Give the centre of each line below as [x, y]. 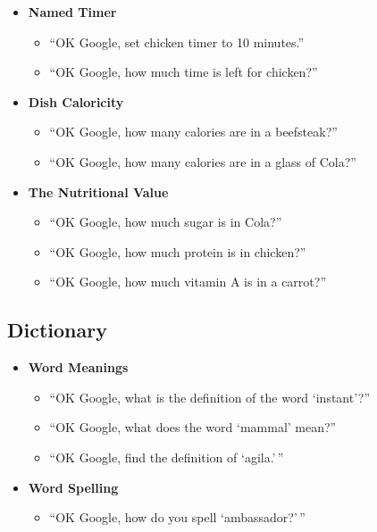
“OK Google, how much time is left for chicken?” [184, 72]
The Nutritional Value [98, 191]
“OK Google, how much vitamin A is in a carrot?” [188, 282]
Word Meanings [78, 367]
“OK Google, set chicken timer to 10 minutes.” [177, 42]
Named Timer [72, 12]
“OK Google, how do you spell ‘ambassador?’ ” [177, 517]
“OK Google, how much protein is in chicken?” [178, 251]
